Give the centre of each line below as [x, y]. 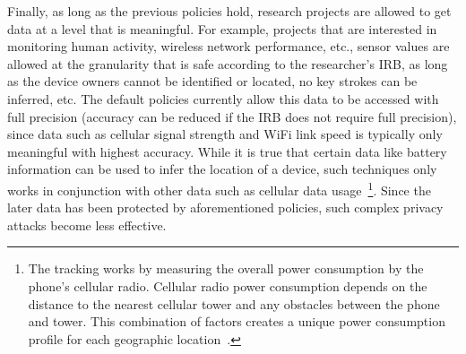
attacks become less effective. [87, 224]
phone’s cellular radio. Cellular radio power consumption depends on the [228, 285]
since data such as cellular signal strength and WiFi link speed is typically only [225, 134]
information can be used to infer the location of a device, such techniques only [222, 169]
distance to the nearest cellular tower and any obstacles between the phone [234, 303]
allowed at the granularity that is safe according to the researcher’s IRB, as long [228, 63]
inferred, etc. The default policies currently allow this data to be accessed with [223, 98]
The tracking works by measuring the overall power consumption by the [226, 268]
